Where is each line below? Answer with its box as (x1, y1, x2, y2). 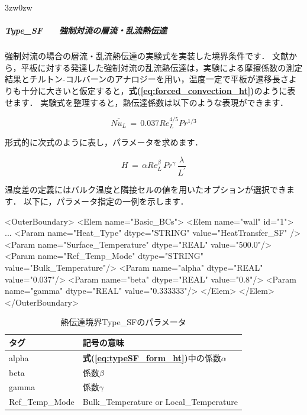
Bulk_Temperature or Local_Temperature (82, 395, 238, 408)
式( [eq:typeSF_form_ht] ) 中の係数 (82, 351, 221, 364)
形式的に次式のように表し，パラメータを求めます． (5, 136, 203, 148)
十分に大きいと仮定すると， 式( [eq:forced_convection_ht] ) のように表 (21, 84, 296, 96)
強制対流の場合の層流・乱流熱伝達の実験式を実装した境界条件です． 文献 (5, 50, 289, 62)
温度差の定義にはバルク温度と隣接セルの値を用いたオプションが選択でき (5, 183, 286, 196)
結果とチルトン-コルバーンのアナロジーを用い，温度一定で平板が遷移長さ (5, 73, 289, 85)
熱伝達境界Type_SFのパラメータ (60, 316, 186, 328)
